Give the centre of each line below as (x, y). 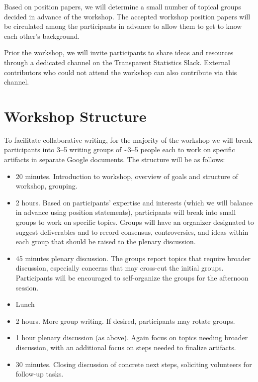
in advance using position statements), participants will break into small (126, 212)
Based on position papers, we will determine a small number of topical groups (123, 6)
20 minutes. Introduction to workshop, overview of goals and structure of (127, 176)
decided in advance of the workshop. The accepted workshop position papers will (127, 16)
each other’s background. (42, 36)
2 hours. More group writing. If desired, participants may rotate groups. (125, 321)
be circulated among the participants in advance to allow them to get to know (123, 26)
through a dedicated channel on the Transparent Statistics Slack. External (117, 62)
